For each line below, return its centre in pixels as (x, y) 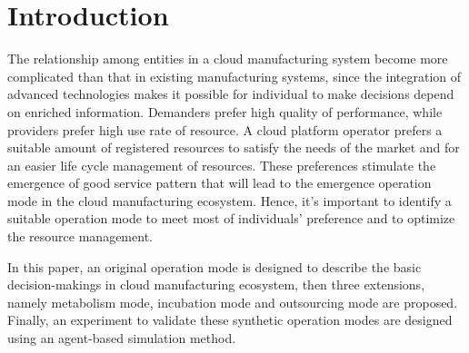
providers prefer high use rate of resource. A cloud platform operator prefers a (225, 129)
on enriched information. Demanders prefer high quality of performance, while (225, 111)
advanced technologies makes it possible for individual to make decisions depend (231, 94)
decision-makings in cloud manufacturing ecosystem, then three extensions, (216, 284)
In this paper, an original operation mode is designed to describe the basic (215, 266)
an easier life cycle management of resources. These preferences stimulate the (222, 165)
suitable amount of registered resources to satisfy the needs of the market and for (234, 147)
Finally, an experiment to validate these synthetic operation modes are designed (230, 320)
